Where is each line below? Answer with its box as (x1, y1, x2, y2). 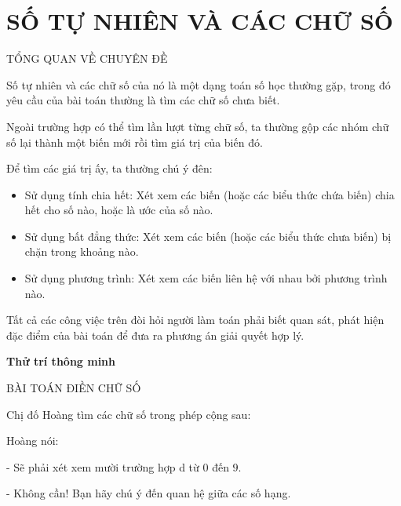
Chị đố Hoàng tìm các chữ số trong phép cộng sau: (6, 406, 251, 422)
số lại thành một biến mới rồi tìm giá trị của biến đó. (6, 133, 263, 150)
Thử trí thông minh (6, 353, 116, 369)
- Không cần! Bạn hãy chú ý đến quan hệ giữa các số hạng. (6, 485, 291, 501)
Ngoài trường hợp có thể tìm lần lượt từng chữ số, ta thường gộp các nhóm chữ (6, 118, 389, 134)
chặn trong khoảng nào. (24, 243, 139, 260)
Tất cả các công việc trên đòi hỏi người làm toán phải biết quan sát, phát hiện (6, 311, 385, 328)
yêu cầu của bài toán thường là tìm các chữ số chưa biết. (6, 92, 280, 108)
